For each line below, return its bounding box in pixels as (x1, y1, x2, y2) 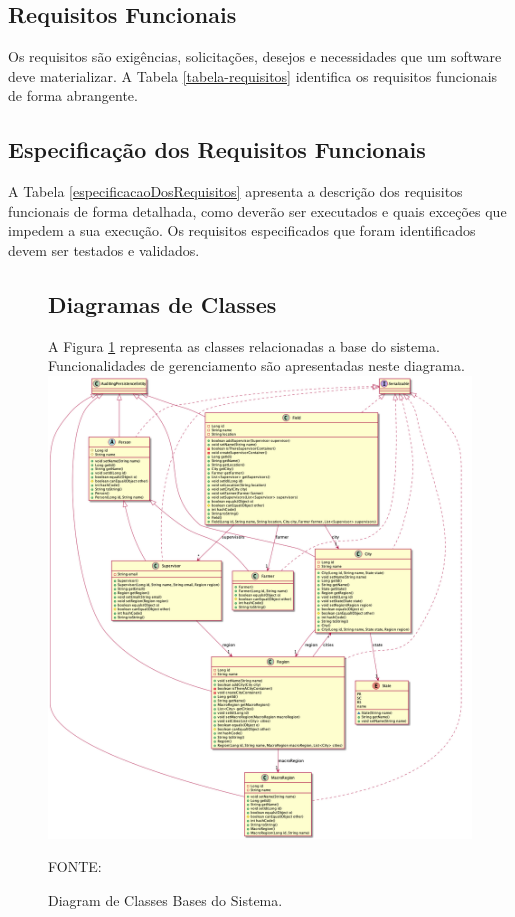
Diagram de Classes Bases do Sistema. (48, 890, 283, 910)
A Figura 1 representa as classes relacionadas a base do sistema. (48, 335, 440, 356)
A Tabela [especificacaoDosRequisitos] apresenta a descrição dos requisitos (8, 181, 463, 202)
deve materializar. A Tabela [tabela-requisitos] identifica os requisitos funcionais (8, 65, 498, 86)
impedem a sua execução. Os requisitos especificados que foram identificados (8, 220, 476, 241)
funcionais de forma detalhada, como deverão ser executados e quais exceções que (8, 200, 507, 221)
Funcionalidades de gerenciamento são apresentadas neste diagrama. (48, 355, 465, 376)
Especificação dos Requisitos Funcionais (8, 134, 426, 165)
